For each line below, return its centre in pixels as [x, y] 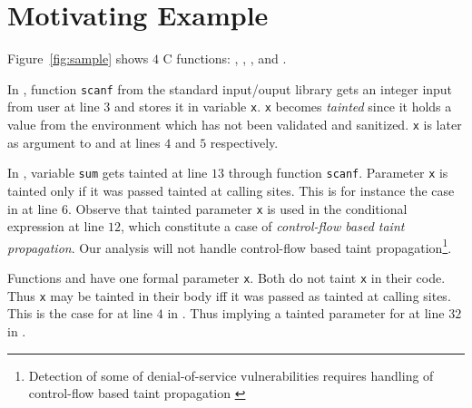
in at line [33, 208]
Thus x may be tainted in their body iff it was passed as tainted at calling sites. [229, 295]
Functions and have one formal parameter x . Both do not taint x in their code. [226, 278]
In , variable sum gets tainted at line [108, 173]
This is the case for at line [80, 313]
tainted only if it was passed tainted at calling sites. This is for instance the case [231, 190]
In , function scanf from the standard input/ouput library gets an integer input [230, 88]
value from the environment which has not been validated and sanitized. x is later [235, 125]
